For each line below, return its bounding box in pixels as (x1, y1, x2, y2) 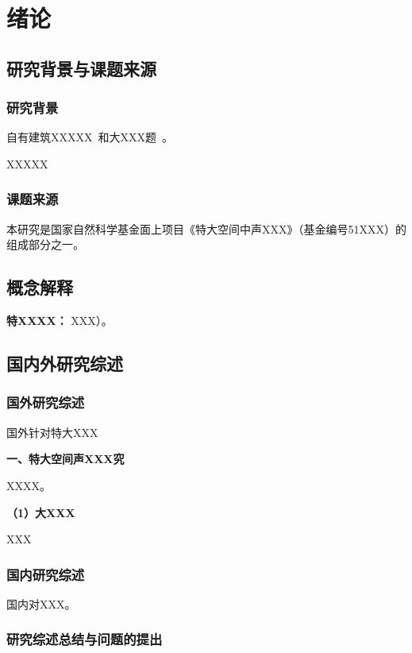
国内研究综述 (6, 564, 85, 584)
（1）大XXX (6, 504, 75, 520)
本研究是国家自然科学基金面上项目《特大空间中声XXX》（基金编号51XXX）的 (6, 220, 406, 237)
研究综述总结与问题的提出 (6, 629, 163, 649)
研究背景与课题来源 (6, 56, 156, 80)
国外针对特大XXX (6, 423, 98, 440)
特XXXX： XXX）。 (6, 312, 113, 329)
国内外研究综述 (6, 351, 123, 376)
